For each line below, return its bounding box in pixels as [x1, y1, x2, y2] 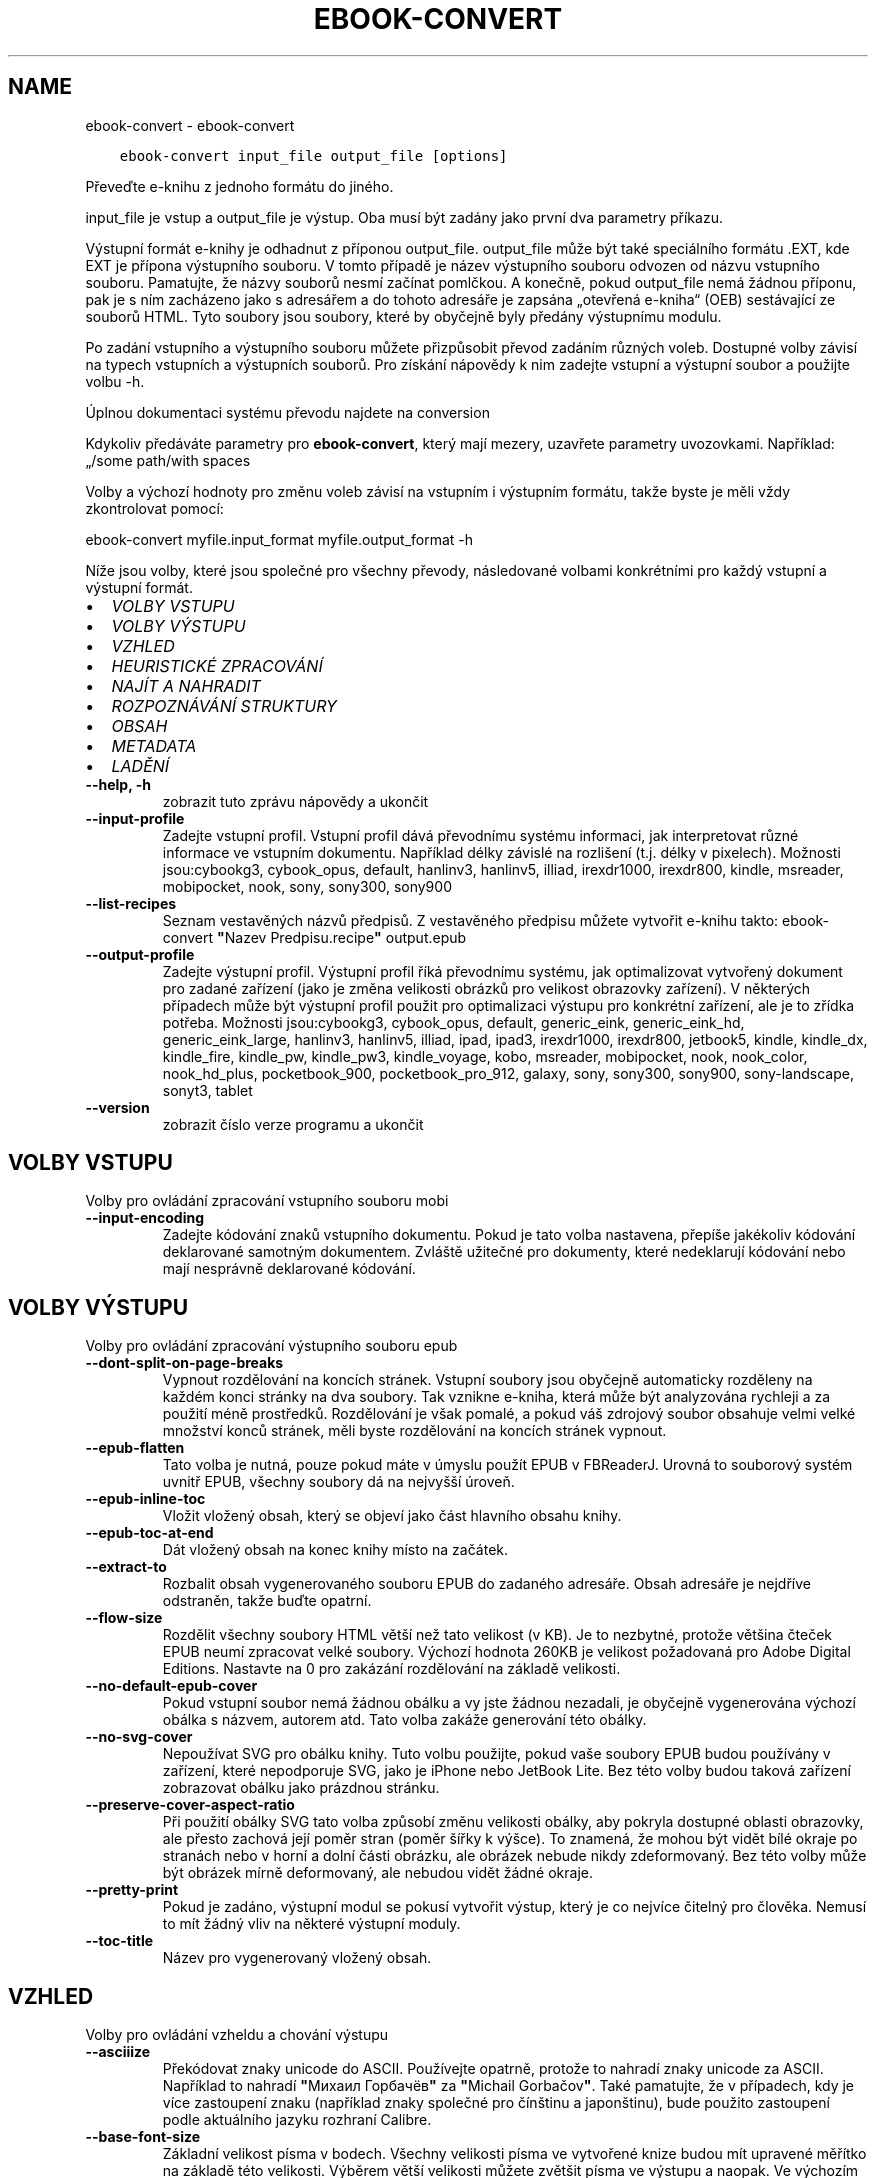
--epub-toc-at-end [85, 1524, 214, 1542]
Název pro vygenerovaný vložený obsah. [162, 1949, 432, 1967]
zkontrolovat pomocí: [85, 499, 224, 517]
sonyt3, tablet [162, 1081, 253, 1099]
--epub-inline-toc [85, 1490, 206, 1508]
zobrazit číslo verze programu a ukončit [162, 1115, 424, 1133]
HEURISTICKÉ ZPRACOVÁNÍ [111, 655, 323, 676]
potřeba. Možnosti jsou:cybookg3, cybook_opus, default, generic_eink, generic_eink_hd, [162, 1013, 745, 1031]
